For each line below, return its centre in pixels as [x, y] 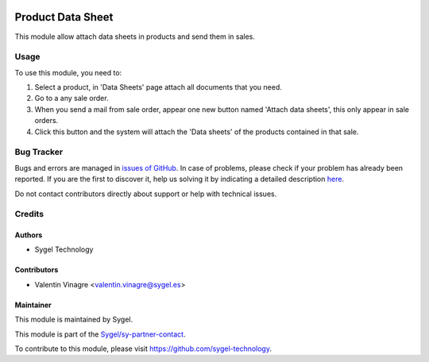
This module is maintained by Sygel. [74, 320]
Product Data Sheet [64, 17]
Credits [29, 214]
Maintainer [33, 305]
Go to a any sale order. [71, 98]
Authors [29, 235]
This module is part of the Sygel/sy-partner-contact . [100, 334]
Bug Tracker [39, 152]
